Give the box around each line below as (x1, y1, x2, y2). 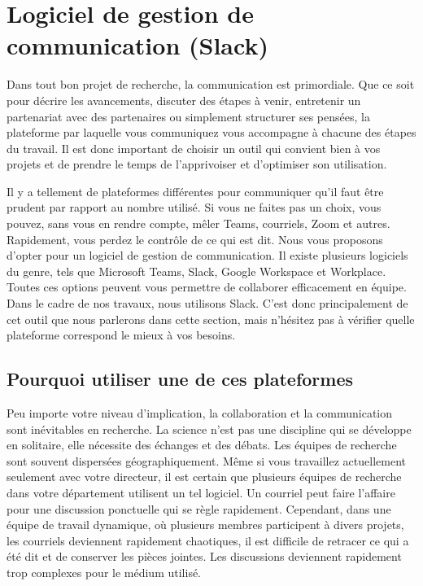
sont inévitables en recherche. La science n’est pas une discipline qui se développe (7, 420, 412, 437)
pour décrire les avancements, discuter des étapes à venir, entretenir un (7, 91, 361, 108)
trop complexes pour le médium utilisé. (7, 563, 202, 580)
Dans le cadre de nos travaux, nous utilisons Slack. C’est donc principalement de (7, 295, 408, 312)
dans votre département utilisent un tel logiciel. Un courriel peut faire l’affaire (7, 483, 395, 501)
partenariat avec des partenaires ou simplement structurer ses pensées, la (7, 107, 370, 125)
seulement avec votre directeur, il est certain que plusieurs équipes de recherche (7, 468, 402, 485)
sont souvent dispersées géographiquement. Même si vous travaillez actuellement (7, 452, 406, 469)
